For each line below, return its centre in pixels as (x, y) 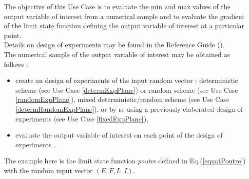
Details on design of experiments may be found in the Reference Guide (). (114, 45)
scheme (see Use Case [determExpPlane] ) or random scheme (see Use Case (127, 89)
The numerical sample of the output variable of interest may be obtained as (117, 54)
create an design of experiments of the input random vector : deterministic (127, 80)
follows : (16, 64)
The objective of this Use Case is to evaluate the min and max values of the (117, 6)
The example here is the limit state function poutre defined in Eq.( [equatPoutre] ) (125, 161)
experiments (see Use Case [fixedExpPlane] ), (82, 118)
